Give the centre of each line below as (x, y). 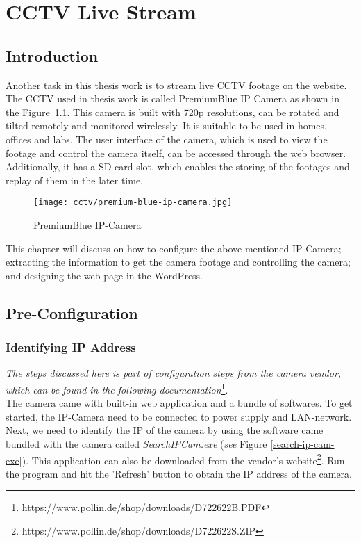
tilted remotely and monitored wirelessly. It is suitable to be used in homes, (166, 125)
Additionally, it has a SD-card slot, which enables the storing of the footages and (178, 167)
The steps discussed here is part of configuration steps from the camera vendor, (174, 373)
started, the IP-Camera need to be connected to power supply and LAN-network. (179, 416)
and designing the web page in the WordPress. (104, 275)
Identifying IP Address (71, 347)
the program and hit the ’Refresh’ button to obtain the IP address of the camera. (179, 473)
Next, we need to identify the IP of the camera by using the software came (165, 430)
